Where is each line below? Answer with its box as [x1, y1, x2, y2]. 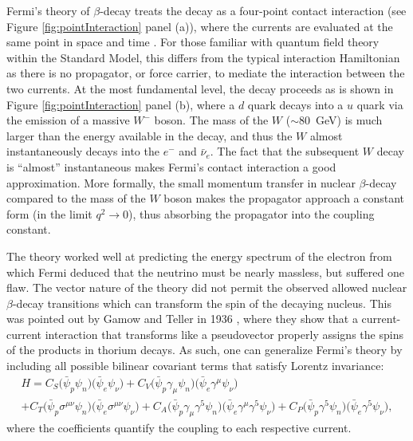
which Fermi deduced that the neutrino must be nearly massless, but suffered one [6, 263, 404, 280]
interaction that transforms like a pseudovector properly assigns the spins [45, 325, 403, 342]
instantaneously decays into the [6, 143, 159, 159]
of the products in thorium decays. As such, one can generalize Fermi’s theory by [6, 341, 403, 358]
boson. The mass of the [154, 112, 269, 128]
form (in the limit [6, 205, 92, 222]
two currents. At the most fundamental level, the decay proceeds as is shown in [6, 80, 394, 96]
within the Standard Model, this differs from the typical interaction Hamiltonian [6, 49, 400, 65]
